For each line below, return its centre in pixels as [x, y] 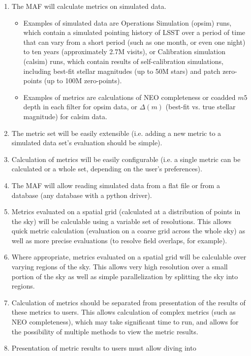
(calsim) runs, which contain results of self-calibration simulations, [123, 61]
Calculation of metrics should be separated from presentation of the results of [128, 302]
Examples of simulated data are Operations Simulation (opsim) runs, [127, 22]
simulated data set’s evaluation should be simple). [87, 143]
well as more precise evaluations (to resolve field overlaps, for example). [119, 240]
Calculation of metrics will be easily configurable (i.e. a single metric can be [126, 159]
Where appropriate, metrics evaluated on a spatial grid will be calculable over [129, 257]
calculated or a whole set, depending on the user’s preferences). [107, 169]
